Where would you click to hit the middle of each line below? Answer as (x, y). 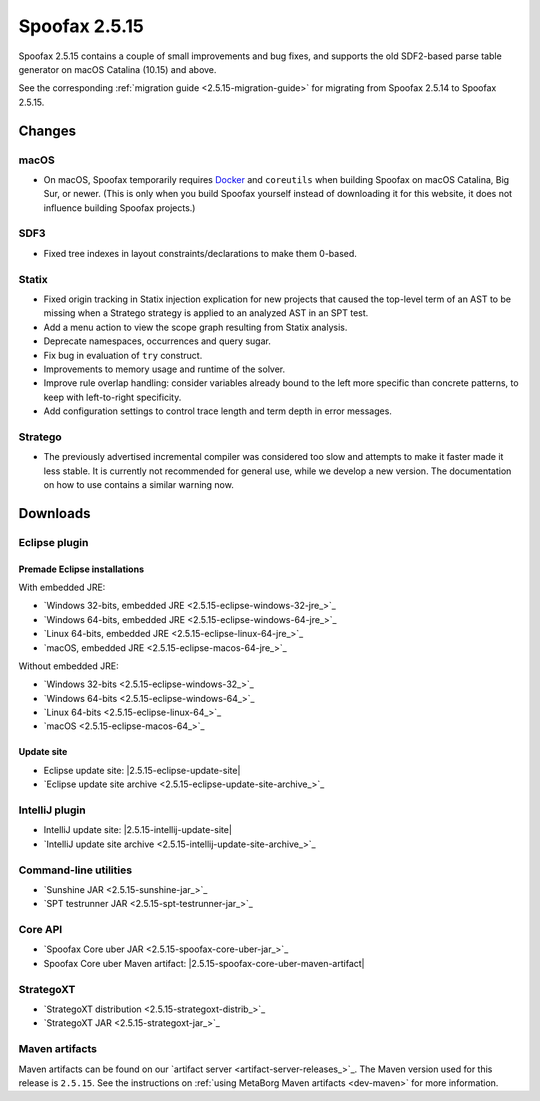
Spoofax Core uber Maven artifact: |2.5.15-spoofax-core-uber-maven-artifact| (204, 963)
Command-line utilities (75, 870)
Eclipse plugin (53, 542)
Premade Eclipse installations (81, 569)
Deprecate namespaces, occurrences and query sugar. (157, 341)
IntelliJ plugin (52, 810)
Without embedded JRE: (68, 666)
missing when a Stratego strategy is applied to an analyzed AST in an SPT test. (206, 313)
